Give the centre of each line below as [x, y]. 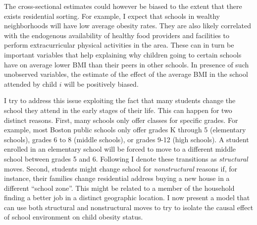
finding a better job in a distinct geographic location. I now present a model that [127, 197]
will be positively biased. [101, 84]
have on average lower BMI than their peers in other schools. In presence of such [127, 64]
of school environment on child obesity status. [74, 217]
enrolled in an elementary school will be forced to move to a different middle [120, 149]
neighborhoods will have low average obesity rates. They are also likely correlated [128, 26]
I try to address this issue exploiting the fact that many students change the [120, 100]
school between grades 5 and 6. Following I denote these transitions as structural [126, 158]
